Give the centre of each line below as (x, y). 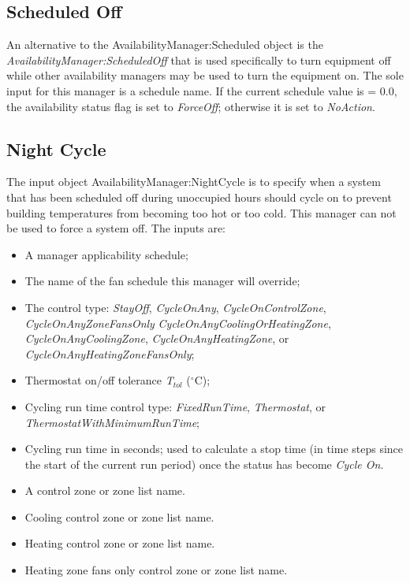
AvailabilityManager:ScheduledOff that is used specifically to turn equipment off (199, 59)
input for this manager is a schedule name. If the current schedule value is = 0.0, (202, 90)
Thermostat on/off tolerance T (99, 380)
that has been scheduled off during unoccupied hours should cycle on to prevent (199, 197)
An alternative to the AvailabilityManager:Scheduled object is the (165, 45)
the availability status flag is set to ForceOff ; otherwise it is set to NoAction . (191, 106)
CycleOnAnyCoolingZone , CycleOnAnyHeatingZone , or (157, 338)
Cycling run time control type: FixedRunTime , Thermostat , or (175, 406)
